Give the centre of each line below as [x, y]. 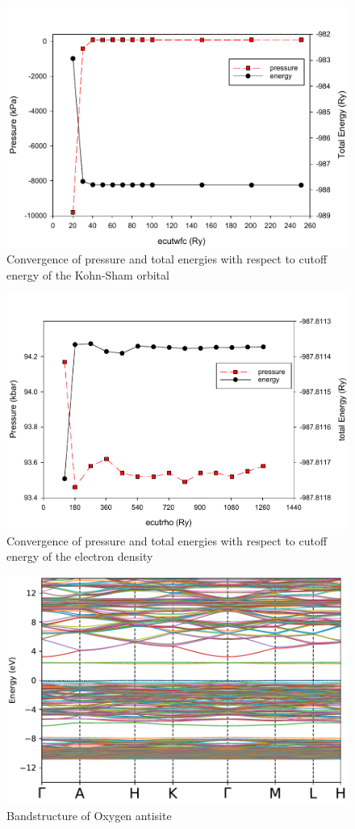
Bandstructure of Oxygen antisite [89, 816]
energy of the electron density [80, 556]
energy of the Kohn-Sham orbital [88, 274]
